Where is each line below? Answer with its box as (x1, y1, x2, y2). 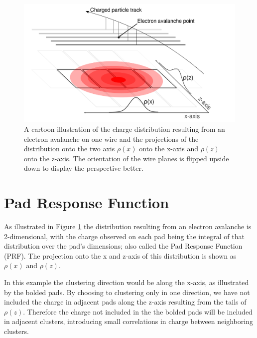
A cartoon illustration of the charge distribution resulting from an (24, 124, 225, 134)
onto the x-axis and (139, 143, 198, 154)
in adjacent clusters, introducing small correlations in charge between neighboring (4, 316, 253, 327)
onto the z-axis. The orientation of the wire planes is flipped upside (24, 153, 229, 163)
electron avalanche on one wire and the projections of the (24, 133, 199, 144)
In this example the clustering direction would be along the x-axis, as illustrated (4, 277, 249, 288)
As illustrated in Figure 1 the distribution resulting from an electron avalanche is (4, 221, 252, 232)
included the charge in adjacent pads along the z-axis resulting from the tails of (4, 297, 247, 307)
